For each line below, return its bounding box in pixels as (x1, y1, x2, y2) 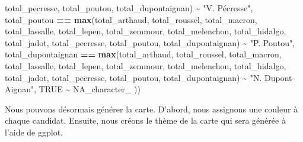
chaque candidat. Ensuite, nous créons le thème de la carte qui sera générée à (5, 114, 286, 127)
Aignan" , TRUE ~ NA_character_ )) (5, 83, 141, 95)
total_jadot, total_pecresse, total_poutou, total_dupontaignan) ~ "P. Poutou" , (5, 36, 295, 49)
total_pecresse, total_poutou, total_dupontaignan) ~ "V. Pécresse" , (5, 2, 253, 14)
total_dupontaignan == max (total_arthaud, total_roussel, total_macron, (5, 48, 282, 60)
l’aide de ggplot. (5, 125, 63, 138)
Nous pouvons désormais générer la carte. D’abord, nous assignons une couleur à (5, 102, 298, 115)
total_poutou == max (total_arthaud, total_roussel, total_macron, (5, 13, 257, 25)
